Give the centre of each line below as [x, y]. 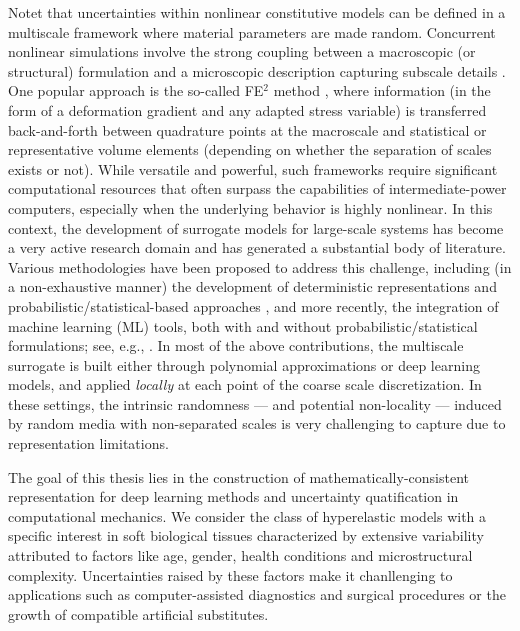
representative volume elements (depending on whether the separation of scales [250, 149]
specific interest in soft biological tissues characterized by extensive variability [246, 535]
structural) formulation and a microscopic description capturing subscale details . [257, 70]
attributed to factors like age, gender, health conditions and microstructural [240, 555]
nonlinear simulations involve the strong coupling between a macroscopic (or [242, 51]
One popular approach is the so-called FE [136, 90]
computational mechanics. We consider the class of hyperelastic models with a [247, 515]
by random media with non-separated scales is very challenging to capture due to [257, 423]
